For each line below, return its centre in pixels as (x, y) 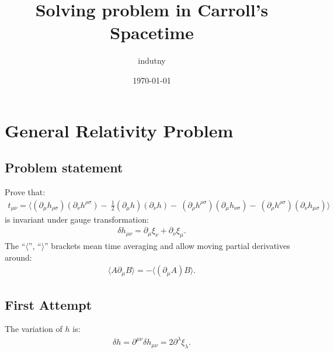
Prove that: (25, 191)
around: (18, 257)
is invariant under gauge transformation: (77, 219)
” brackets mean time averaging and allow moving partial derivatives (167, 245)
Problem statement (64, 167)
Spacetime (152, 32)
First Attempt (48, 304)
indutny (152, 60)
